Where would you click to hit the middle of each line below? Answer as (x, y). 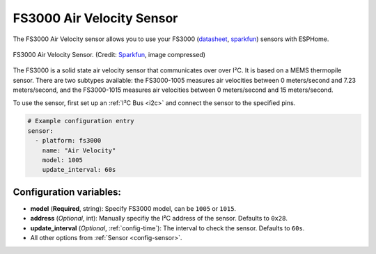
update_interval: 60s (79, 170)
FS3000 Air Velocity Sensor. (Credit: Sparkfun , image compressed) (109, 54)
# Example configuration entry (81, 121)
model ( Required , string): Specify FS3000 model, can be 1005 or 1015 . (133, 208)
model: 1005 (63, 160)
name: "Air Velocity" (79, 150)
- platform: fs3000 (68, 141)
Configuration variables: (67, 192)
